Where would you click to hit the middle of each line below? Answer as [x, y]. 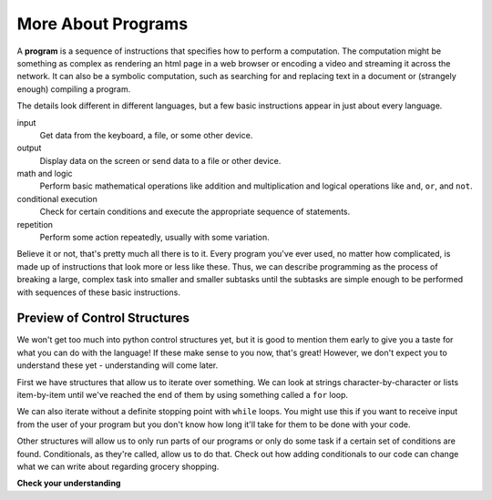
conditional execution [57, 199]
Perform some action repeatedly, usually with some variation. [154, 238]
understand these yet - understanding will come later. [118, 365]
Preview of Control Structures [103, 318]
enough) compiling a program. [74, 89]
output [29, 148]
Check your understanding [69, 484]
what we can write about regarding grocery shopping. [118, 466]
